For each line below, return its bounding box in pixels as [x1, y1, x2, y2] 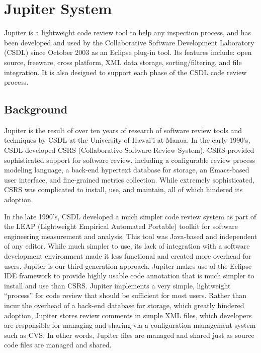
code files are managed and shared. [4, 339, 112, 350]
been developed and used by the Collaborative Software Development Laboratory [4, 37, 254, 47]
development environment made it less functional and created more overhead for [4, 251, 251, 261]
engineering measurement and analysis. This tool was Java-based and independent [4, 230, 257, 241]
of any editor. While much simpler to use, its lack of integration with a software [4, 241, 250, 251]
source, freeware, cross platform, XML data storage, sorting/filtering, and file [4, 56, 242, 67]
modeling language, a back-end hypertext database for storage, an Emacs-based [4, 164, 249, 175]
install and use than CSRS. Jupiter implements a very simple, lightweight [4, 280, 231, 290]
